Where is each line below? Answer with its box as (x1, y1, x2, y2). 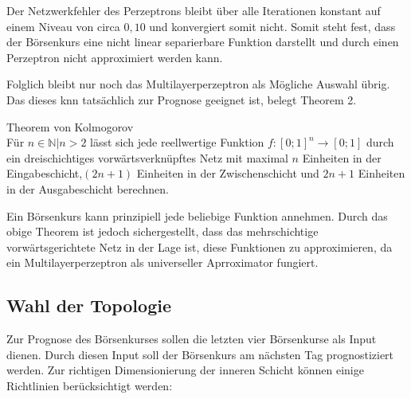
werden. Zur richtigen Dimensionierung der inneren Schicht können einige (6, 362, 364, 378)
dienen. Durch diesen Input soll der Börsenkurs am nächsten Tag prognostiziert (6, 346, 394, 362)
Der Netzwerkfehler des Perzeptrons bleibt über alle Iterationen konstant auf (6, 2, 381, 18)
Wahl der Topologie (6, 293, 171, 318)
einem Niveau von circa (6, 18, 120, 34)
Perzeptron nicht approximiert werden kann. (6, 49, 223, 65)
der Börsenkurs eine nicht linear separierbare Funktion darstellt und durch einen (6, 33, 399, 50)
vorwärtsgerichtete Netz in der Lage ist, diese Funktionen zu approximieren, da (6, 238, 393, 255)
